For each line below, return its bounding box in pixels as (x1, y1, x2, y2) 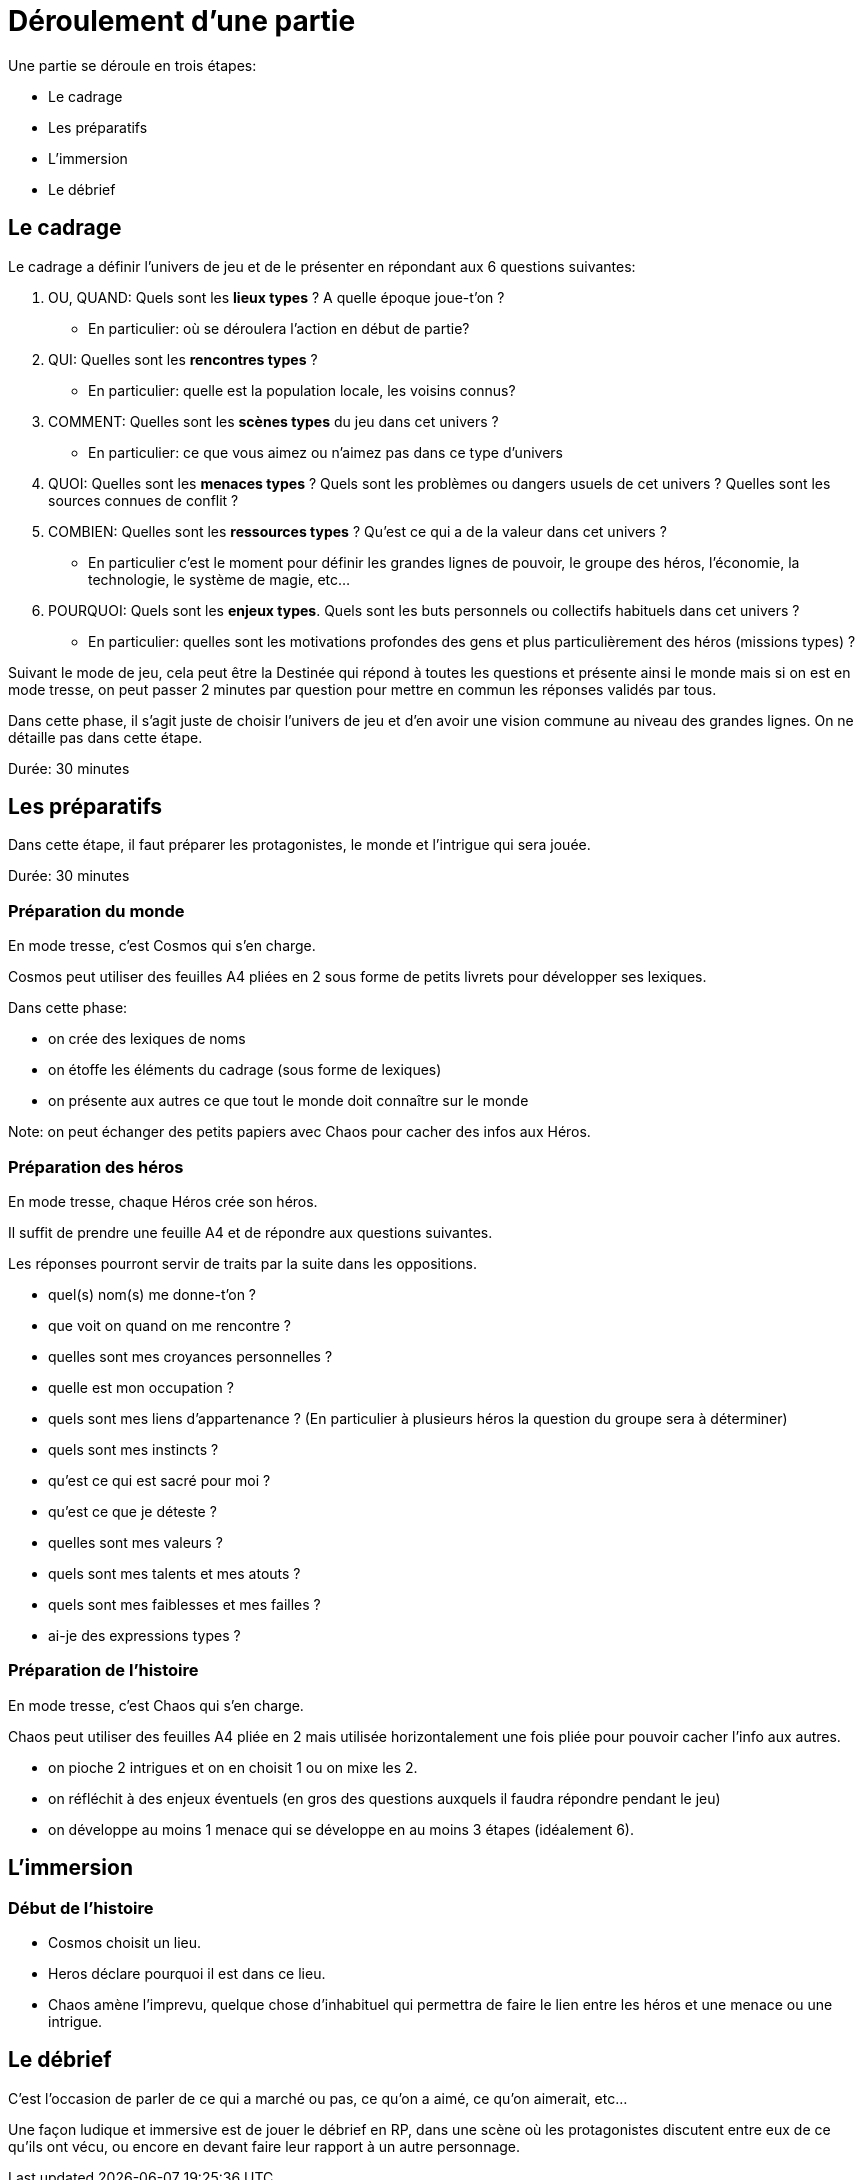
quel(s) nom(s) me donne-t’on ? (48, 1285, 257, 1303)
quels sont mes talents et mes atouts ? (48, 1564, 301, 1582)
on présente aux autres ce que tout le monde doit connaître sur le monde (48, 1092, 529, 1110)
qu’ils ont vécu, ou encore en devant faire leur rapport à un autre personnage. (8, 2137, 521, 2155)
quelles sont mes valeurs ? (48, 1533, 223, 1551)
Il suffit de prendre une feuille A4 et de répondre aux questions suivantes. (8, 1223, 493, 1241)
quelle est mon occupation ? (48, 1378, 234, 1396)
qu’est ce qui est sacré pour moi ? (48, 1471, 271, 1489)
